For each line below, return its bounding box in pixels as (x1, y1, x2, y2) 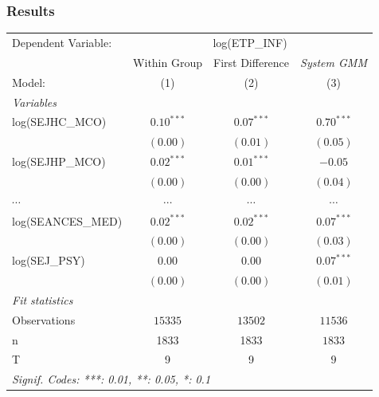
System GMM (300, 53, 367, 70)
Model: (12, 73, 46, 90)
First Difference (213, 53, 290, 70)
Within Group (133, 53, 203, 70)
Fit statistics (12, 291, 73, 308)
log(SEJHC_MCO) (12, 113, 107, 130)
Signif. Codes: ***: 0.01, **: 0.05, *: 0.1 (12, 371, 211, 387)
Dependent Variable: (12, 33, 112, 50)
